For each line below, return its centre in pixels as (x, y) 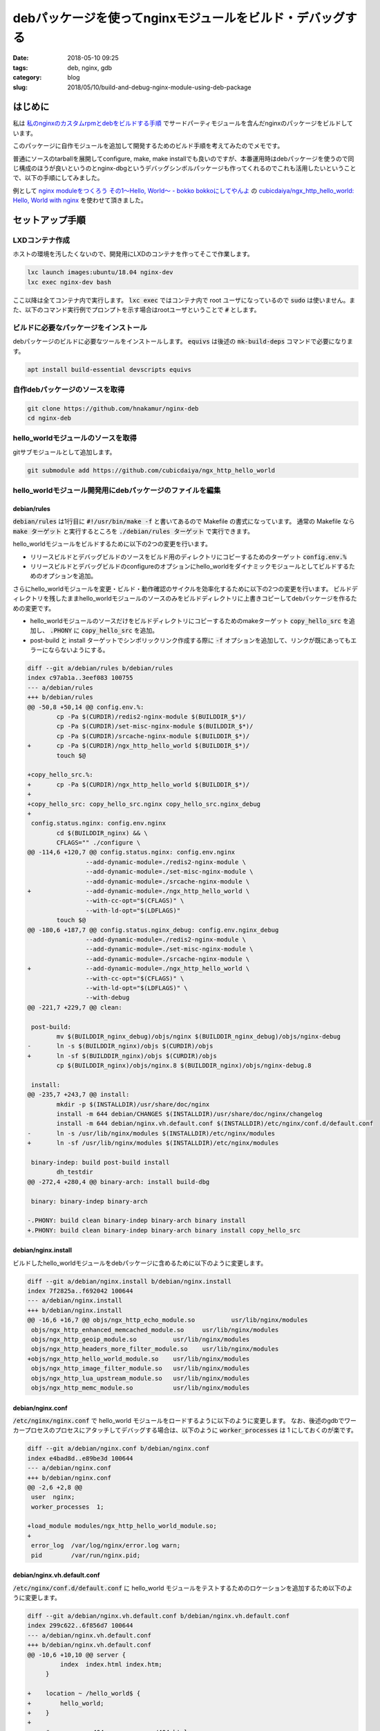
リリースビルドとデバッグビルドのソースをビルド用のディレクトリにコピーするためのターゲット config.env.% (188, 557)
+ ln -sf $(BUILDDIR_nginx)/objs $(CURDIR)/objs (122, 1056)
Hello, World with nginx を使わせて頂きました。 (80, 200)
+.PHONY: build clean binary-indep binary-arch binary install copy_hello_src (164, 1230)
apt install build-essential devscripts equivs (109, 369)
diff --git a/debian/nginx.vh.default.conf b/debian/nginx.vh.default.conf (159, 1616)
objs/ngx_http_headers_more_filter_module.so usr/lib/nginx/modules (155, 1349)
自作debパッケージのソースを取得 (69, 389)
